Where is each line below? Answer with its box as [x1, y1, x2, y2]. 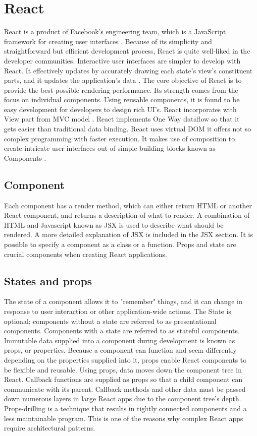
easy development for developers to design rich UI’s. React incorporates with [4, 104, 237, 114]
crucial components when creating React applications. [4, 249, 167, 259]
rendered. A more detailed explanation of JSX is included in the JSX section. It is [4, 229, 253, 240]
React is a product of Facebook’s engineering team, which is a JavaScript [4, 26, 226, 37]
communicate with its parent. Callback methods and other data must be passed [4, 383, 246, 394]
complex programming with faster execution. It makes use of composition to [4, 133, 235, 143]
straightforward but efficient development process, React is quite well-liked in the [4, 46, 250, 56]
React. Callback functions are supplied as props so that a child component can [4, 374, 243, 384]
